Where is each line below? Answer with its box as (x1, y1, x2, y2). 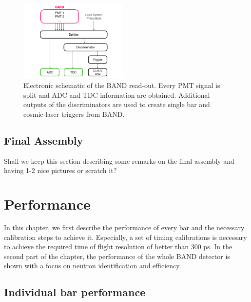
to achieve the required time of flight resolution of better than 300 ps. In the (4, 241, 232, 252)
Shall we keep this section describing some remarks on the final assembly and (4, 155, 234, 166)
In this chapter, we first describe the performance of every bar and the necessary (4, 222, 245, 232)
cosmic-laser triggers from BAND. (23, 108, 125, 119)
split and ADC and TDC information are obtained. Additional (23, 89, 210, 100)
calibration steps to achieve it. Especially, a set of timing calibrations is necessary (4, 232, 247, 242)
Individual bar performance (4, 284, 146, 300)
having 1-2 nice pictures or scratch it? (4, 165, 117, 175)
